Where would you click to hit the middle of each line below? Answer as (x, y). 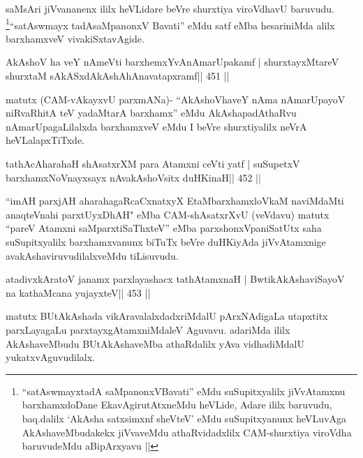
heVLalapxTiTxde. (45, 140)
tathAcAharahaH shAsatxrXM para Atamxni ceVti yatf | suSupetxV (153, 163)
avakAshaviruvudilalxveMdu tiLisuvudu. (92, 255)
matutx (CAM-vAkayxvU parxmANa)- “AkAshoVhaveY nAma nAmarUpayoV (176, 99)
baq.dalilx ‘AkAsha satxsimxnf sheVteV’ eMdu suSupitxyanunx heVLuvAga (184, 418)
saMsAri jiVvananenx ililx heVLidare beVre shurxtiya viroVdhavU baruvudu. (170, 8)
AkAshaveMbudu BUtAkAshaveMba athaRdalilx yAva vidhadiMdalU (155, 343)
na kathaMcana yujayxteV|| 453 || (78, 292)
